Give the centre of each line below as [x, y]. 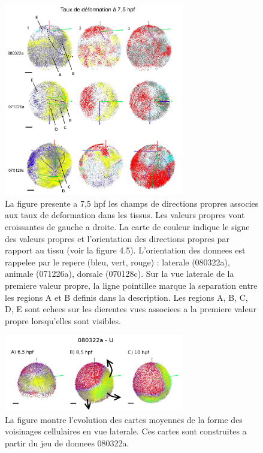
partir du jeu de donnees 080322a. [67, 443]
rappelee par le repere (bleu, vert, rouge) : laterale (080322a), [117, 262]
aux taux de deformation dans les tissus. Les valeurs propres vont [125, 215]
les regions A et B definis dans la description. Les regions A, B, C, [126, 297]
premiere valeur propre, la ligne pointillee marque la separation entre [131, 285]
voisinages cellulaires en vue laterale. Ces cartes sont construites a [126, 431]
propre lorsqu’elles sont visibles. [63, 320]
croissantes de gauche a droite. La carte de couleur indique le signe [127, 226]
